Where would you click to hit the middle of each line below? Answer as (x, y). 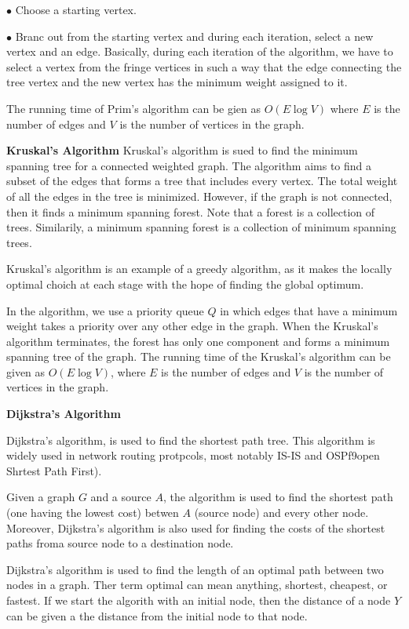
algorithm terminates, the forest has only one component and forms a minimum (198, 341)
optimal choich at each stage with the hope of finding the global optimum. (185, 284)
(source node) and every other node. (281, 513)
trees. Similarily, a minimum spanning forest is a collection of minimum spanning (201, 227)
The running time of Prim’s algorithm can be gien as (134, 108)
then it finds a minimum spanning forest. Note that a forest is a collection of (191, 211)
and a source (121, 497)
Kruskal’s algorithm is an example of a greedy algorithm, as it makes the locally (199, 269)
